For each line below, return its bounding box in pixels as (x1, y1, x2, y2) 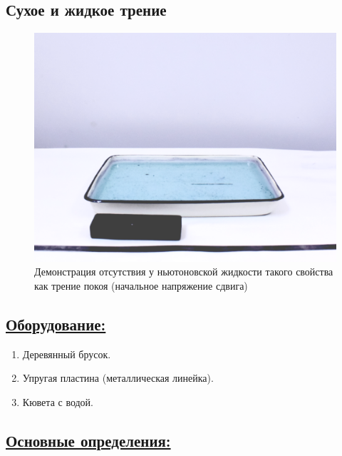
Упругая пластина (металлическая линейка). (22, 370, 214, 385)
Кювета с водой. (22, 394, 93, 409)
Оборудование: (6, 313, 106, 335)
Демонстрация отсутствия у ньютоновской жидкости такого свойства (34, 264, 333, 279)
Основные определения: (6, 429, 171, 451)
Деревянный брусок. (22, 346, 111, 361)
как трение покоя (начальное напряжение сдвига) (34, 278, 248, 293)
